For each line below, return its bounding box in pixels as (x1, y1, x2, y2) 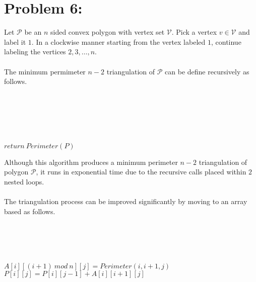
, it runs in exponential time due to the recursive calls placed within (36, 166, 246, 177)
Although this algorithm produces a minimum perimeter (4, 156, 178, 167)
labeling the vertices (4, 46, 66, 57)
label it (4, 36, 26, 47)
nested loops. (4, 176, 44, 186)
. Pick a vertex (171, 27, 217, 37)
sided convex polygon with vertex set (50, 27, 165, 37)
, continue (211, 36, 241, 47)
